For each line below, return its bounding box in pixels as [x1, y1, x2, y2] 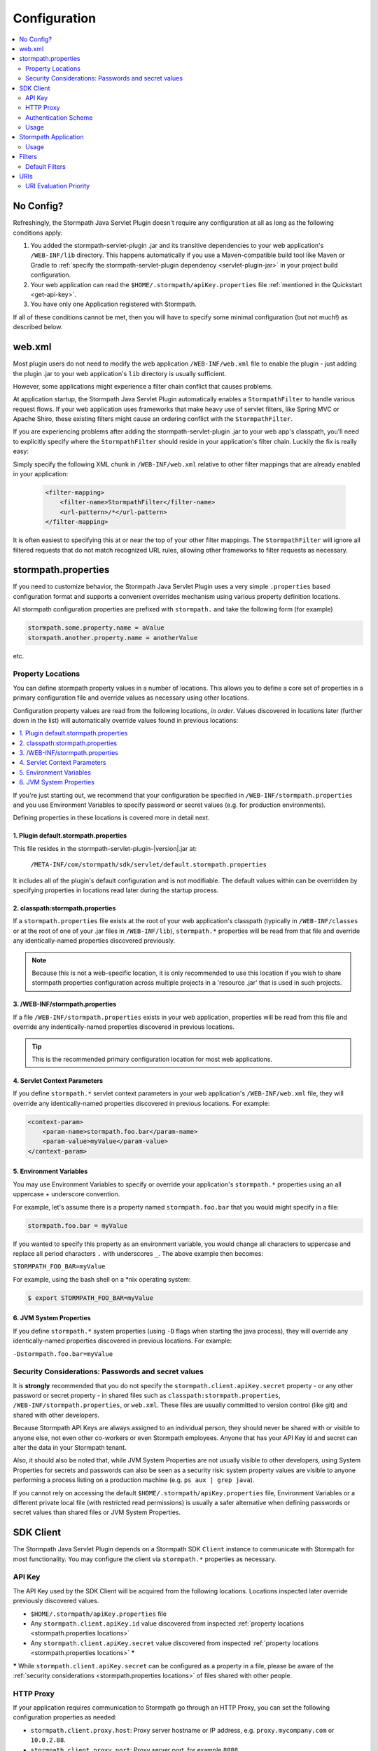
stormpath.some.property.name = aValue [27, 624, 164, 632]
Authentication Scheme [25, 113, 93, 122]
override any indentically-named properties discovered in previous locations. [13, 1023, 234, 1031]
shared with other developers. [13, 1411, 99, 1419]
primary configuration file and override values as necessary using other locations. [13, 693, 249, 702]
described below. [13, 323, 63, 331]
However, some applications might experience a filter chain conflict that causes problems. [13, 382, 273, 390]
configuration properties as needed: [13, 1713, 117, 1722]
